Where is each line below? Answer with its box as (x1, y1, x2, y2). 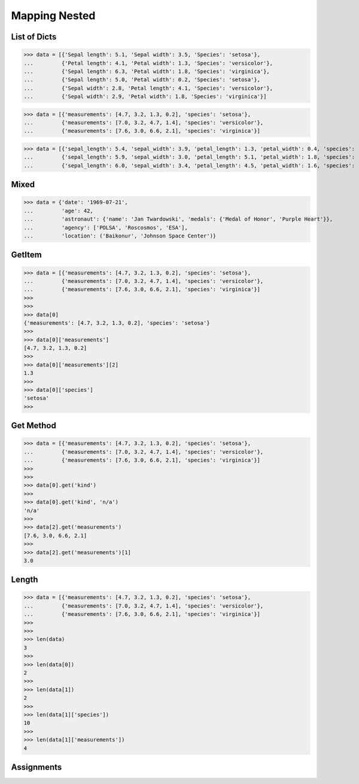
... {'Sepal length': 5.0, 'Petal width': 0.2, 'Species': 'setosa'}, (23, 77, 260, 83)
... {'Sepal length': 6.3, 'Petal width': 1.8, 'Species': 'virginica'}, (23, 68, 270, 75)
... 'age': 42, (23, 207, 94, 214)
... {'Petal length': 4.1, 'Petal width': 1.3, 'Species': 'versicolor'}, (23, 60, 273, 66)
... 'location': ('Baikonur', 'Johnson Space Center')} (23, 232, 217, 239)
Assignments (11, 762, 62, 772)
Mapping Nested (11, 9, 96, 22)
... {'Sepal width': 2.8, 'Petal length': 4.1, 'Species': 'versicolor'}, (23, 84, 273, 91)
